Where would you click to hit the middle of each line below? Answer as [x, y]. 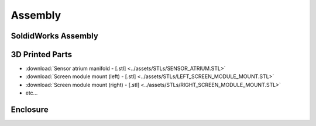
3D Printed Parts [42, 55]
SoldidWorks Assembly [55, 36]
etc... [32, 93]
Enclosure [30, 110]
